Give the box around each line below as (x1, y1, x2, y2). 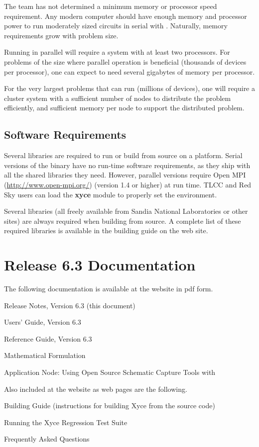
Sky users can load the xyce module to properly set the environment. (4, 189, 217, 199)
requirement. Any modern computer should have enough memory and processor (4, 10, 247, 21)
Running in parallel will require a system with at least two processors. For (4, 47, 230, 57)
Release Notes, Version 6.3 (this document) (4, 300, 135, 310)
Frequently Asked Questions (4, 434, 90, 444)
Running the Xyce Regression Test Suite (4, 417, 128, 427)
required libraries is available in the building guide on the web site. (4, 225, 208, 236)
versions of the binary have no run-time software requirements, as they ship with (4, 160, 251, 170)
